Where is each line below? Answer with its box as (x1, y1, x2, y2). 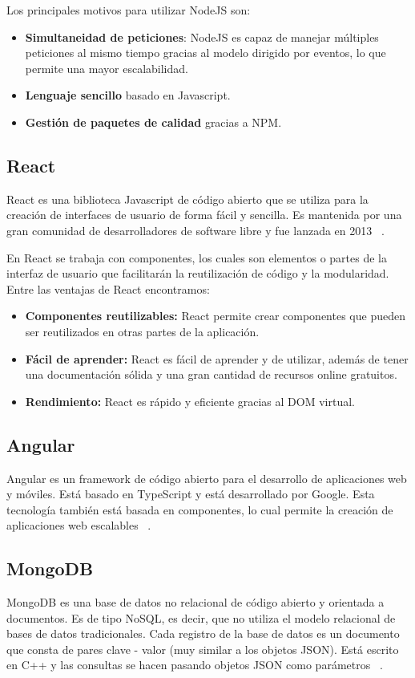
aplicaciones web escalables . (6, 517, 151, 534)
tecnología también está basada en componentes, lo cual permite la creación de (6, 501, 393, 518)
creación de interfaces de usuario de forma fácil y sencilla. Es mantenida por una (6, 206, 402, 223)
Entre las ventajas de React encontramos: (6, 280, 210, 297)
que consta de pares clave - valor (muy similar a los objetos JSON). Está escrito (6, 640, 399, 657)
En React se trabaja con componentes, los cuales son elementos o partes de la (6, 249, 387, 266)
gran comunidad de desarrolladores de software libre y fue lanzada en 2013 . (6, 221, 385, 238)
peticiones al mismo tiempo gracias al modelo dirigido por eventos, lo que (25, 44, 386, 61)
